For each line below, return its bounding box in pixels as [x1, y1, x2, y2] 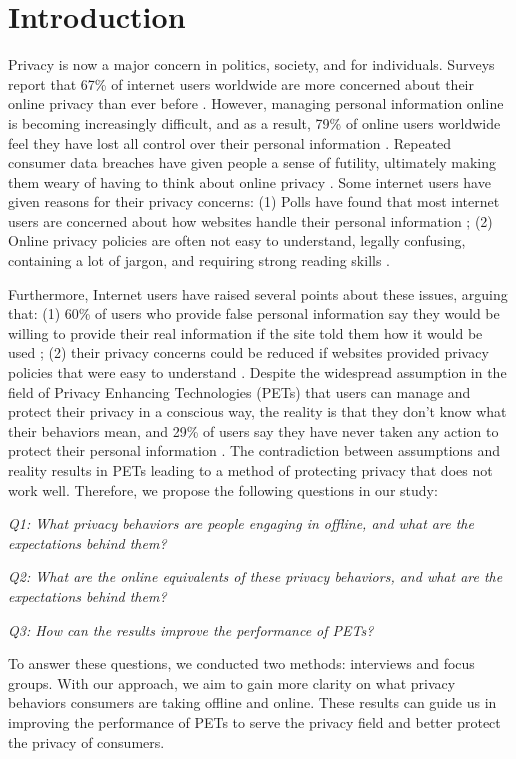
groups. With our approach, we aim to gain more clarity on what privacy [8, 672, 456, 693]
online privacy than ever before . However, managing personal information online [8, 93, 504, 114]
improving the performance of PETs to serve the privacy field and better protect [8, 711, 501, 732]
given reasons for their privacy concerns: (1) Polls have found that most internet [8, 191, 500, 212]
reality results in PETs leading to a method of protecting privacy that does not [8, 460, 493, 480]
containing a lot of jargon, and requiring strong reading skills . [8, 250, 391, 271]
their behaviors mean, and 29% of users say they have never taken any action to [8, 420, 499, 441]
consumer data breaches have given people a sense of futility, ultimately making [8, 152, 497, 173]
